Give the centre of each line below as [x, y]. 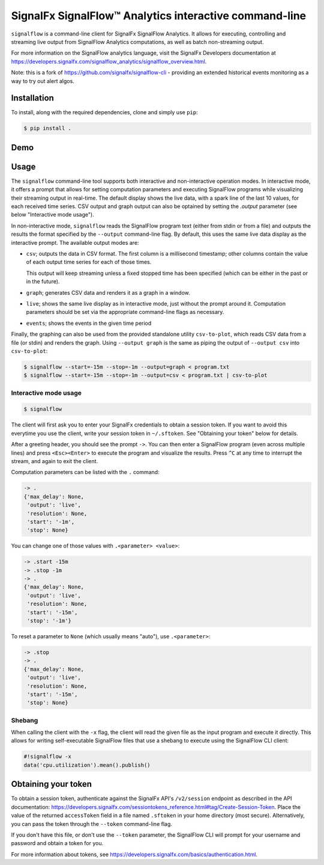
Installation [32, 98]
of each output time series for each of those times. [89, 262]
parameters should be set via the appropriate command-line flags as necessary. [125, 312]
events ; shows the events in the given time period [89, 323]
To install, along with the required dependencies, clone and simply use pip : [104, 112]
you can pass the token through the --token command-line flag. [91, 823]
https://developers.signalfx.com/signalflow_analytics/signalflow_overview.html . [109, 61]
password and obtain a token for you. [57, 843]
